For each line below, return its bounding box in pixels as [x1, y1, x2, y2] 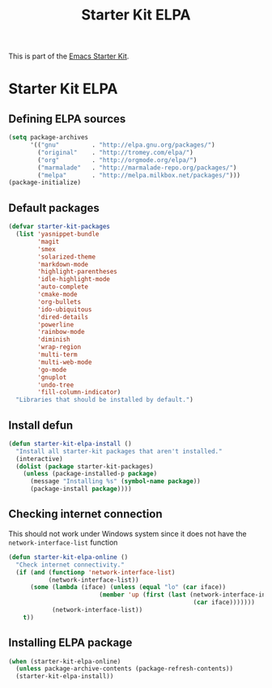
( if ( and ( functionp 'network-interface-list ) [15, 568, 176, 576]
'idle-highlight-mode [37, 276, 111, 284]
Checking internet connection [8, 507, 163, 521]
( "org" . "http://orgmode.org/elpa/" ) [37, 156, 198, 164]
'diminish [37, 335, 70, 344]
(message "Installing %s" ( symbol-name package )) [29, 477, 201, 485]
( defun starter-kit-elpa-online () [8, 553, 129, 561]
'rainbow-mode [37, 328, 85, 336]
